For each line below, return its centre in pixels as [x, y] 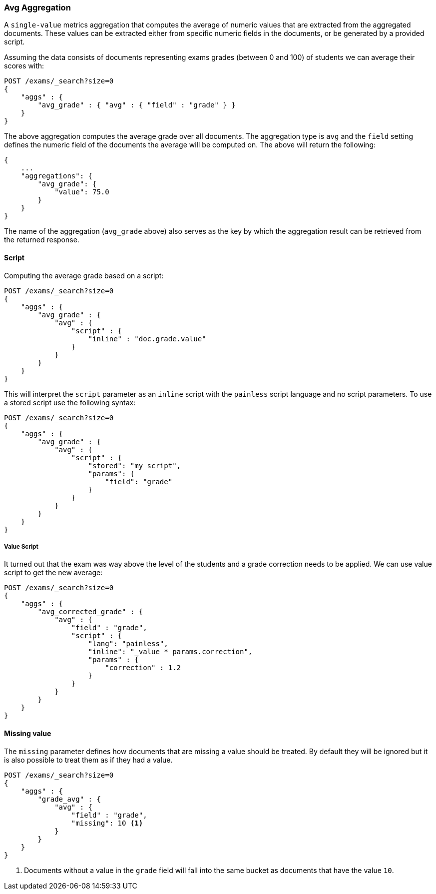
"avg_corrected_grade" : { [90, 612]
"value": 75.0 [82, 192]
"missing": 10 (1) [107, 823]
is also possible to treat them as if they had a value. [88, 760]
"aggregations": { [57, 176]
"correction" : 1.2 [143, 668]
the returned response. [42, 240]
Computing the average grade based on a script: [84, 275]
